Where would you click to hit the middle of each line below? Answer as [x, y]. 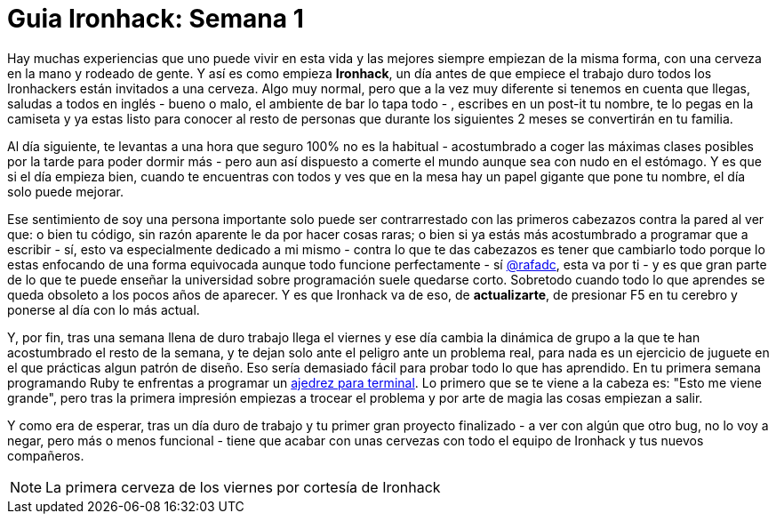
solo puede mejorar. [65, 191]
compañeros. [46, 455]
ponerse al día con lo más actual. [104, 309]
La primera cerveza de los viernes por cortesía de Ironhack [243, 487]
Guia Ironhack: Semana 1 [156, 19]
